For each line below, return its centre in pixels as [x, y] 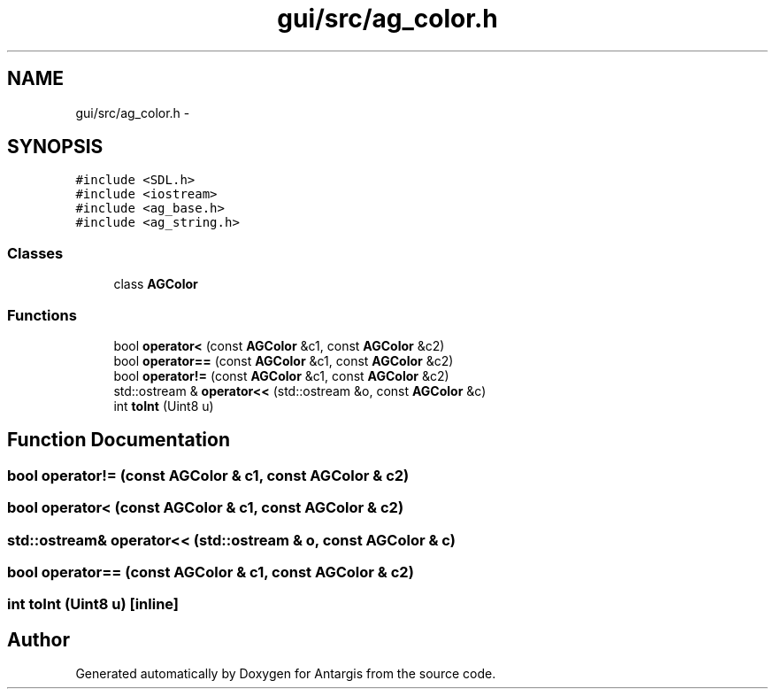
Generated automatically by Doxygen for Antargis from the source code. [286, 674]
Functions [42, 315]
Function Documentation [119, 440]
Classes [35, 253]
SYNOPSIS [55, 147]
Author [38, 639]
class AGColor [156, 284]
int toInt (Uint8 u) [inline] [93, 604]
